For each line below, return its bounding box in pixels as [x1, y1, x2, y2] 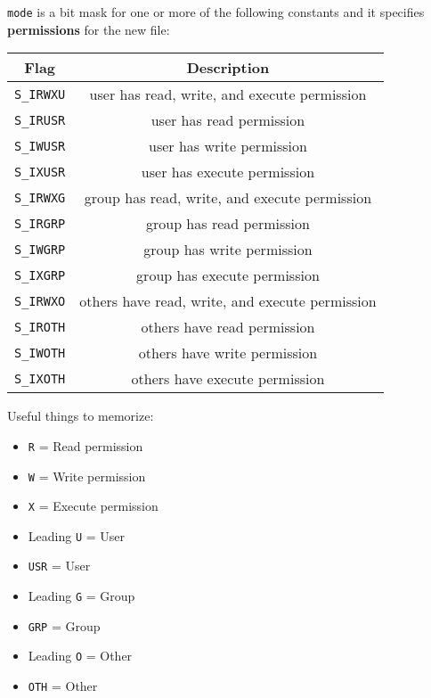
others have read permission [141, 316, 315, 338]
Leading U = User [28, 526, 125, 545]
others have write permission [138, 342, 318, 364]
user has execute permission [141, 161, 315, 183]
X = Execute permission [28, 497, 159, 515]
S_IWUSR [14, 138, 66, 153]
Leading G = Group [28, 587, 135, 605]
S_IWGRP [14, 242, 66, 257]
